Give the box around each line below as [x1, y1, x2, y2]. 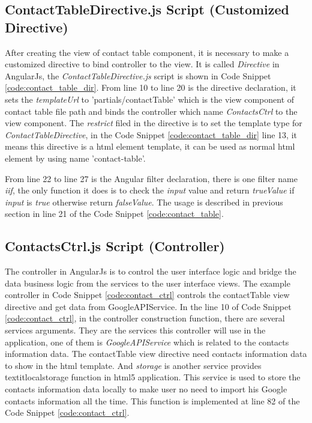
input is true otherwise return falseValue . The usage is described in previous [5, 195, 283, 208]
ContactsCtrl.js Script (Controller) [5, 237, 225, 255]
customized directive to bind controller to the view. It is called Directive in [5, 58, 280, 70]
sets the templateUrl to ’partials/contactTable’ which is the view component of [5, 93, 295, 105]
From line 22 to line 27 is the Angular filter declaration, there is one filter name [5, 172, 298, 184]
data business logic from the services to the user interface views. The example [5, 276, 290, 289]
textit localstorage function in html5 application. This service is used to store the [5, 371, 301, 383]
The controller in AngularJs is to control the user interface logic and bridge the [5, 265, 296, 278]
